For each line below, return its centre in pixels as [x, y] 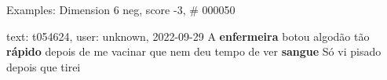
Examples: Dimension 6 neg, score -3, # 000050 [121, 9]
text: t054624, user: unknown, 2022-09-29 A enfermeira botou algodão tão [188, 36]
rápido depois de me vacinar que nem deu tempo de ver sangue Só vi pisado [194, 51]
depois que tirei [44, 66]
